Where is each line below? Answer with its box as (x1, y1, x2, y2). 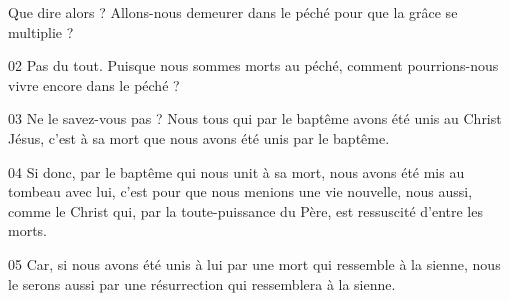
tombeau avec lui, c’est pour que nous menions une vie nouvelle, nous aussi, (8, 181, 473, 202)
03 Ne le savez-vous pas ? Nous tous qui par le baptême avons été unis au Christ (8, 108, 502, 129)
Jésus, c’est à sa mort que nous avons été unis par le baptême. (8, 127, 390, 148)
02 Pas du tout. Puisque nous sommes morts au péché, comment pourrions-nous (8, 55, 499, 76)
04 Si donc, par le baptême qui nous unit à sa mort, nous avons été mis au (8, 161, 465, 182)
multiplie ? (8, 21, 74, 42)
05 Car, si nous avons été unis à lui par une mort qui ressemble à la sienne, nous (8, 253, 501, 274)
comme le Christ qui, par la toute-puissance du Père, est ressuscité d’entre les (8, 200, 483, 221)
